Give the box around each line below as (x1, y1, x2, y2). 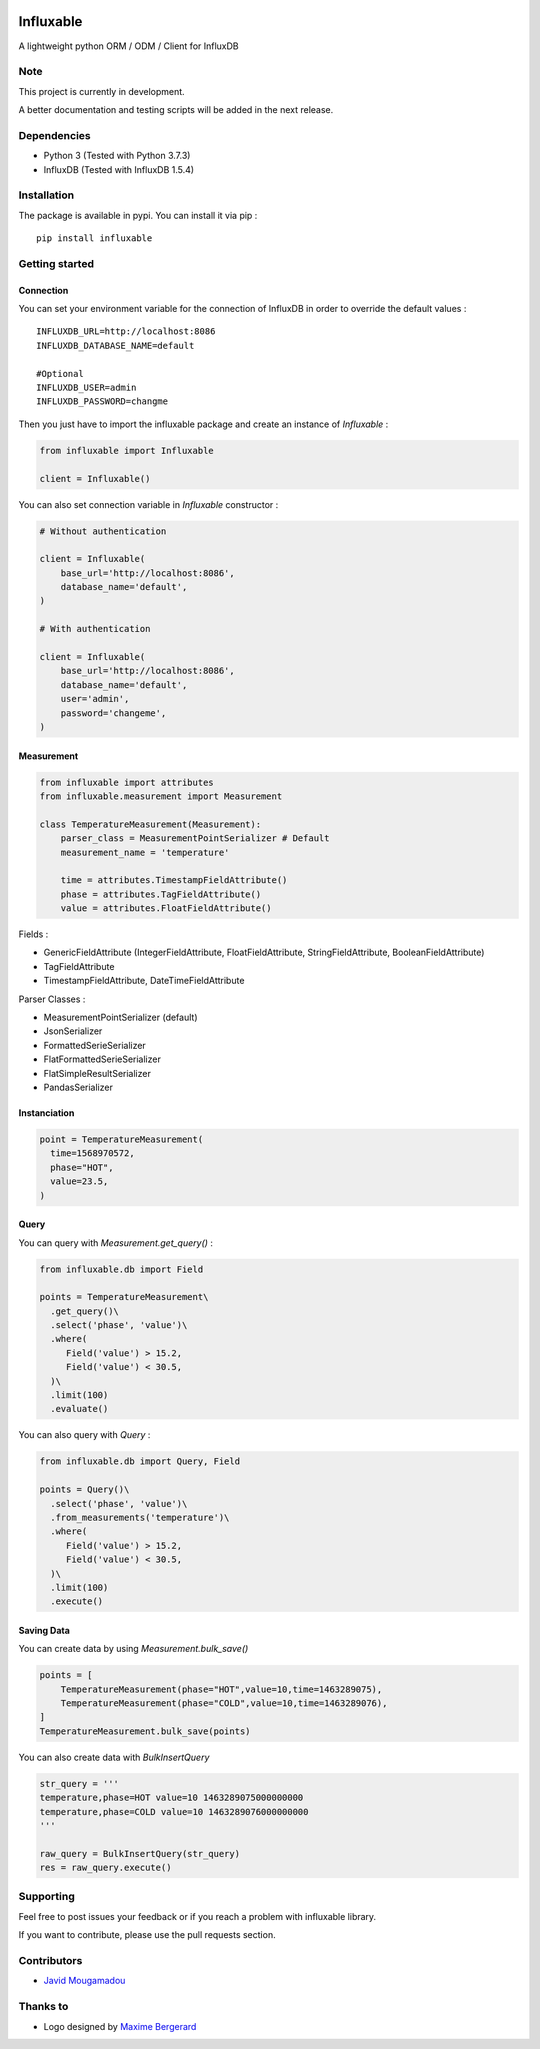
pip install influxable (36, 233, 153, 244)
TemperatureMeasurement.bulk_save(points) (39, 1725, 251, 1737)
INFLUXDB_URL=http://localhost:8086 (36, 326, 216, 337)
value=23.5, (50, 1176, 109, 1187)
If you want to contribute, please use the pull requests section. (18, 1929, 276, 1941)
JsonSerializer (43, 1025, 103, 1037)
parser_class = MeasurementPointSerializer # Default (60, 833, 330, 844)
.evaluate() (50, 1403, 109, 1415)
